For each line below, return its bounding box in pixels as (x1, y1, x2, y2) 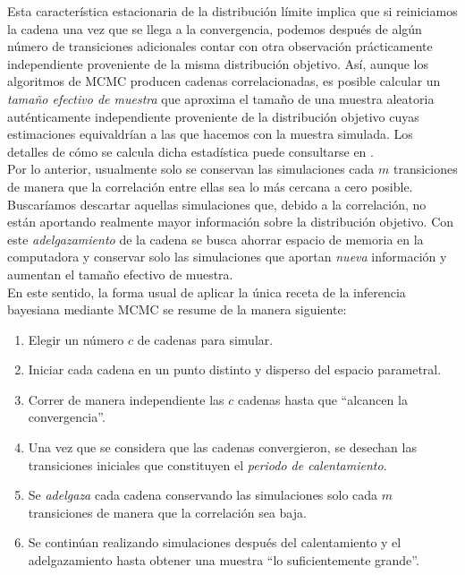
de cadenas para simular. (137, 330, 274, 348)
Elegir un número (28, 330, 124, 348)
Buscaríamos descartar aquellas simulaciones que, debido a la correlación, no (7, 194, 427, 213)
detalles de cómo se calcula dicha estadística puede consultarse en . (7, 142, 374, 160)
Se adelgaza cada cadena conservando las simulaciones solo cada (28, 485, 378, 504)
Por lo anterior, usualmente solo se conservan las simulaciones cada (7, 159, 375, 178)
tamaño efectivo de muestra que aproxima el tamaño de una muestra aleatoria (7, 89, 435, 107)
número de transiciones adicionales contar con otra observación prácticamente (7, 37, 433, 56)
